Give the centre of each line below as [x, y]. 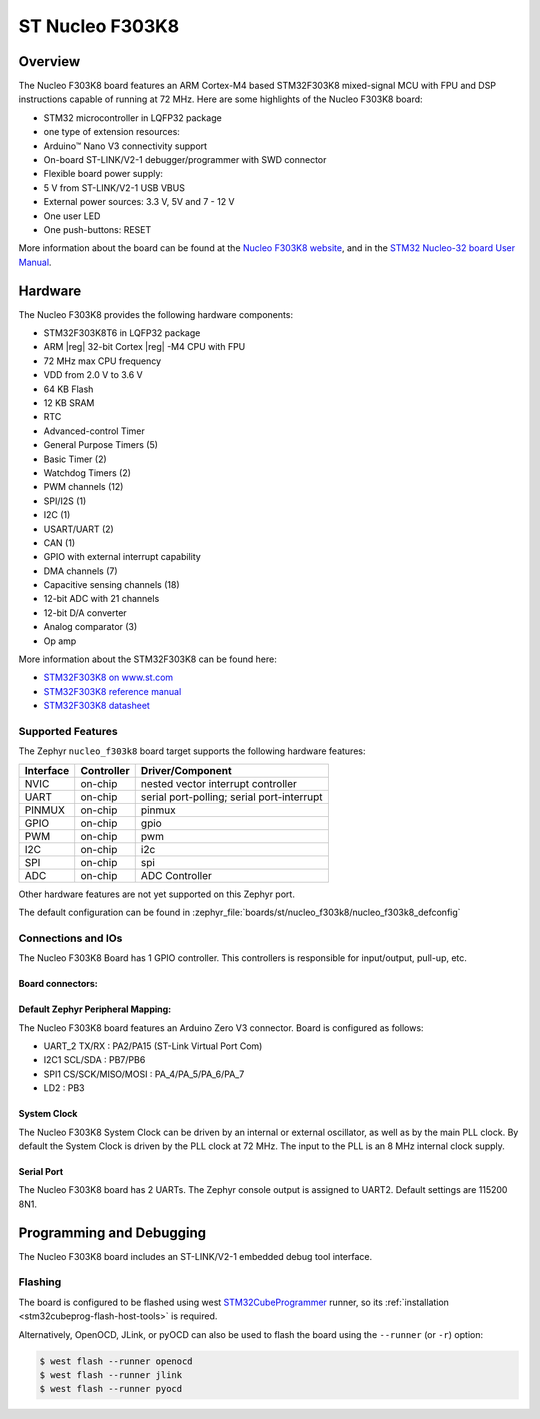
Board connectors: [58, 984]
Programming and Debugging [112, 1232]
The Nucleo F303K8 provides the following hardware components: [156, 314]
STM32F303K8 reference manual [112, 691]
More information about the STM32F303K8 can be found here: [147, 659]
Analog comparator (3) [90, 627]
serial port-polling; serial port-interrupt [232, 797]
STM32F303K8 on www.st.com [108, 677]
